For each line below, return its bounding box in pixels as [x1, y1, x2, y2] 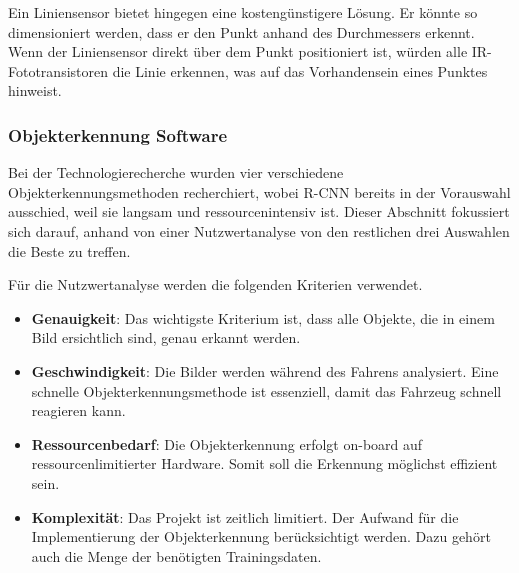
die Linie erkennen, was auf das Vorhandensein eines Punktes [112, 60, 488, 81]
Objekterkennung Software [8, 122, 228, 147]
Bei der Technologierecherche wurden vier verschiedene [8, 162, 344, 183]
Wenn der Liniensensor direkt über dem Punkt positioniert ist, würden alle [8, 41, 468, 62]
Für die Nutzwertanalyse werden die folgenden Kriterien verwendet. [8, 274, 423, 295]
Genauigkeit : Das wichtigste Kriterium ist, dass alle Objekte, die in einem [31, 307, 495, 328]
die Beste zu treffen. [8, 240, 131, 261]
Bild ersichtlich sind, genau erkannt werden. [31, 327, 301, 348]
